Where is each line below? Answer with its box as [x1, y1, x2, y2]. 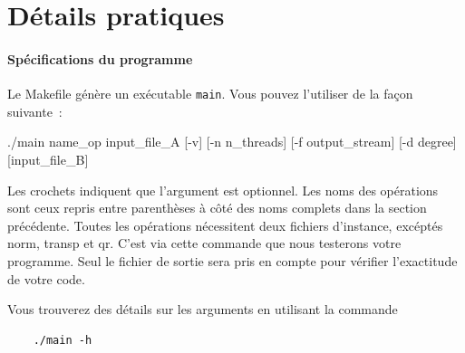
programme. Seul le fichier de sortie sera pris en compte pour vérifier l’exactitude [7, 251, 458, 270]
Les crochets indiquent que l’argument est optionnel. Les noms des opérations [7, 180, 439, 199]
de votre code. [7, 269, 85, 288]
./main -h [33, 333, 92, 347]
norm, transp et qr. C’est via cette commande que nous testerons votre [7, 234, 402, 253]
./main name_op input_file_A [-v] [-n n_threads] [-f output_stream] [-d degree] [7, 132, 457, 151]
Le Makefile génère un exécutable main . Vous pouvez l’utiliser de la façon [7, 84, 413, 103]
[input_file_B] [7, 150, 89, 169]
